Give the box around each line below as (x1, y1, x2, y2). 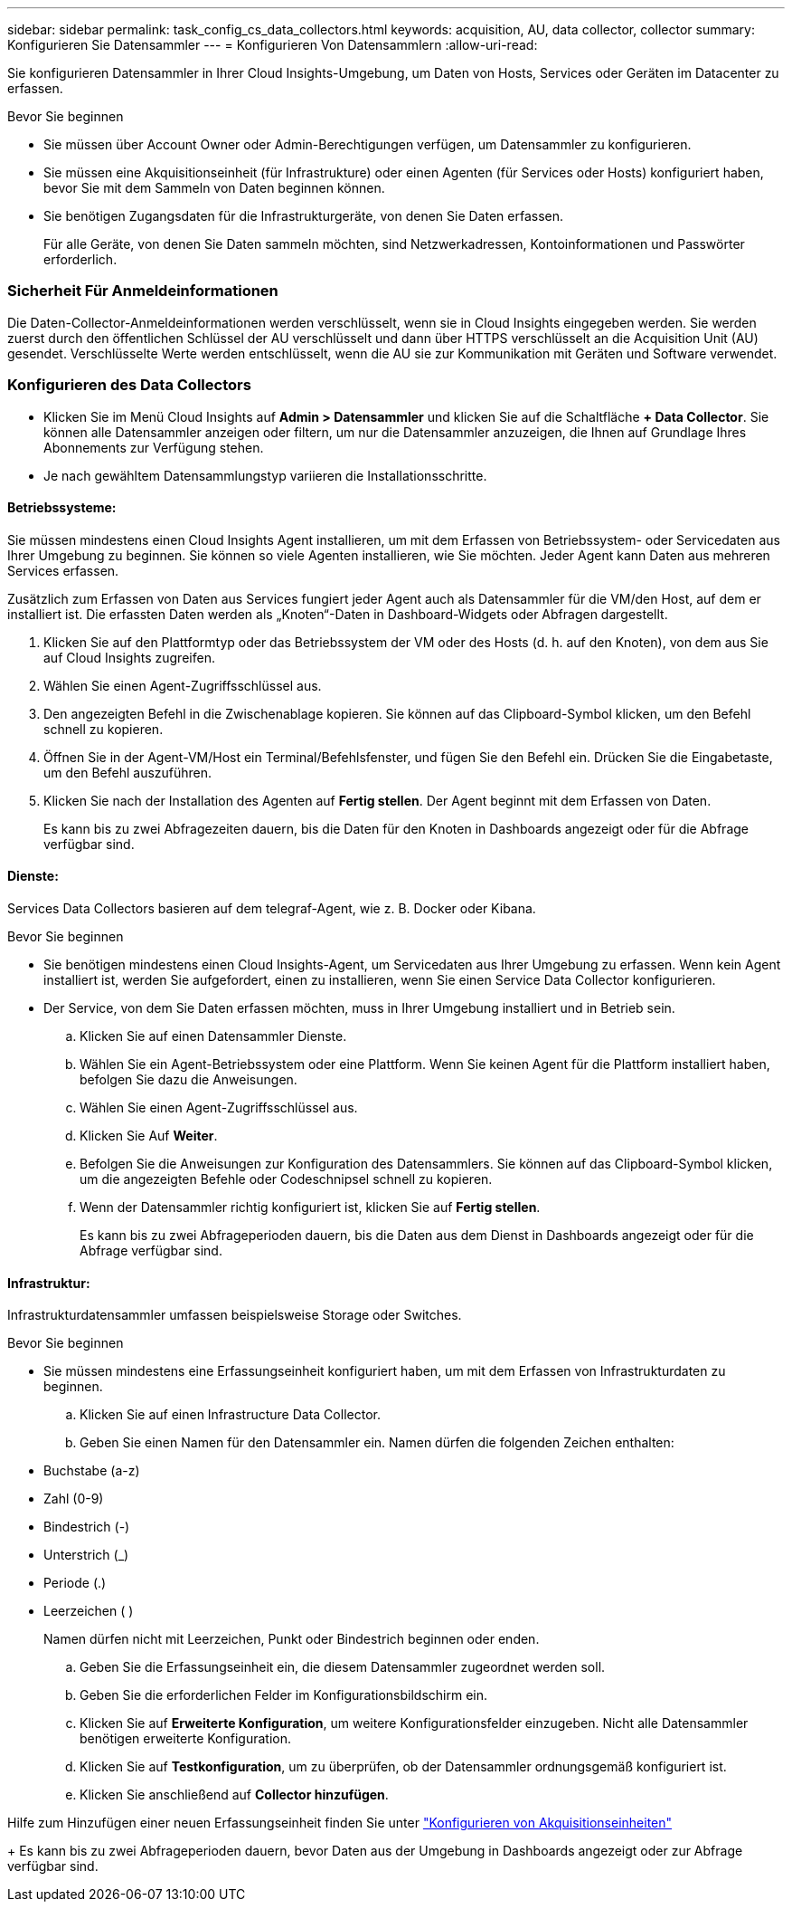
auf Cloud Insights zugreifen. (43, 649, 215, 665)
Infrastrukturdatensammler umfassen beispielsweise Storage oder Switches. (7, 1307, 462, 1323)
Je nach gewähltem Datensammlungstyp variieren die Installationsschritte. (43, 467, 487, 483)
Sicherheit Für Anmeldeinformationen (7, 282, 278, 301)
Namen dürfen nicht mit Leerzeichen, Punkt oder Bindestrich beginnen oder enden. (43, 1631, 540, 1647)
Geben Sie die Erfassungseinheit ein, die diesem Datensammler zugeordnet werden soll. (80, 1659, 606, 1675)
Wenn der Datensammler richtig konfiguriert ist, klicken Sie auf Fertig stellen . (80, 1198, 541, 1215)
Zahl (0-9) (43, 1491, 104, 1507)
